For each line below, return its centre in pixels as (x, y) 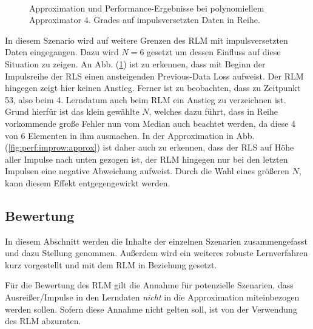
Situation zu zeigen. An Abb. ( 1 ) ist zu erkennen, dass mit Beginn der (135, 63)
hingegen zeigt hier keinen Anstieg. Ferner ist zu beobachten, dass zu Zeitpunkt (153, 88)
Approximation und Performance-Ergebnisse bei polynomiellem (147, 8)
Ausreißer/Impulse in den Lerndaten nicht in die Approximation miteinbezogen (152, 297)
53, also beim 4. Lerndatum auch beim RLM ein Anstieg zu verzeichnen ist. (146, 99)
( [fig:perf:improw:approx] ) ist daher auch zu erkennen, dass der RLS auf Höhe (150, 147)
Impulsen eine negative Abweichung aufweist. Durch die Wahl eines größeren (147, 171)
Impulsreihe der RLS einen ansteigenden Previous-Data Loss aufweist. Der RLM (154, 76)
